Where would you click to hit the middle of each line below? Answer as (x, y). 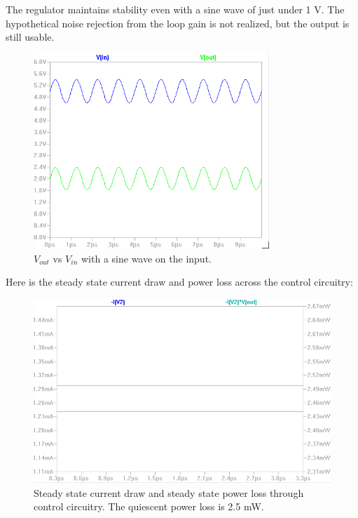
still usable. (30, 37)
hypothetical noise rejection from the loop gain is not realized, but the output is (178, 23)
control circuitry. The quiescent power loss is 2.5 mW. (149, 506)
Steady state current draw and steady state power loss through (169, 492)
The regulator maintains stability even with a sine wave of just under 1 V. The (175, 9)
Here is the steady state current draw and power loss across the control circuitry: (179, 282)
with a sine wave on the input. (146, 258)
